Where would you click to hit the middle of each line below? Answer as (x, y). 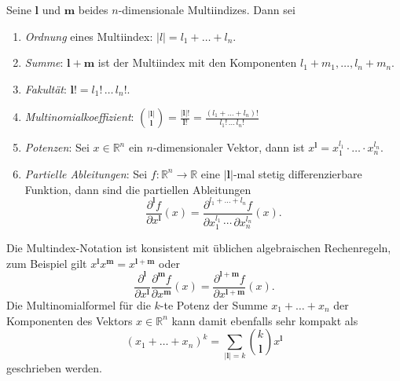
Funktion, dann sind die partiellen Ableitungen (138, 189)
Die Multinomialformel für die (79, 304)
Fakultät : (46, 88)
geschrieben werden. (54, 368)
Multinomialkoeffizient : (79, 117)
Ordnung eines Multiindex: (89, 36)
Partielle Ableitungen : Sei (86, 173)
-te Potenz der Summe (214, 304)
